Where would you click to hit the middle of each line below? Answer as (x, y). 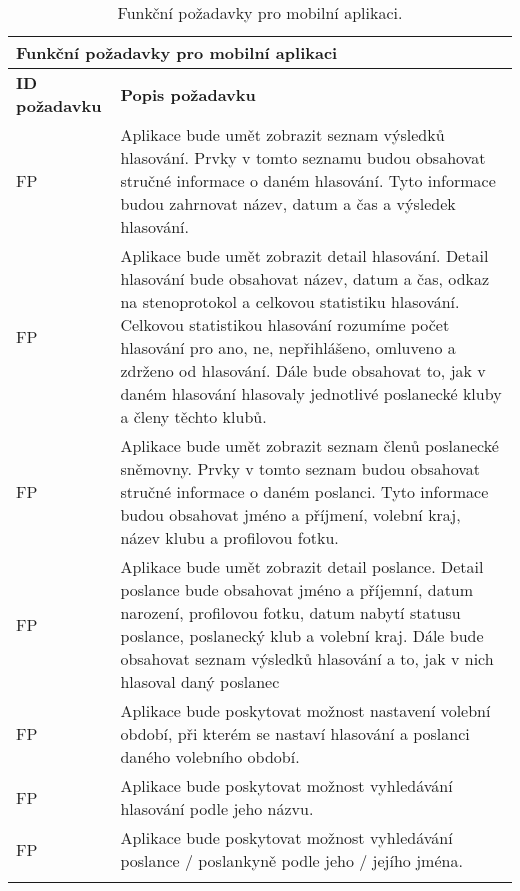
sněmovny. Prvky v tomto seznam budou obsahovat (300, 468)
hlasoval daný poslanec (200, 681)
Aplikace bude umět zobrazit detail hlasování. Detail (304, 255)
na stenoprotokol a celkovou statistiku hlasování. (290, 301)
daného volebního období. (210, 756)
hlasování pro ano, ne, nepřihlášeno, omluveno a (288, 347)
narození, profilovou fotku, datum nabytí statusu (290, 612)
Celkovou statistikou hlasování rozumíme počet (285, 324)
